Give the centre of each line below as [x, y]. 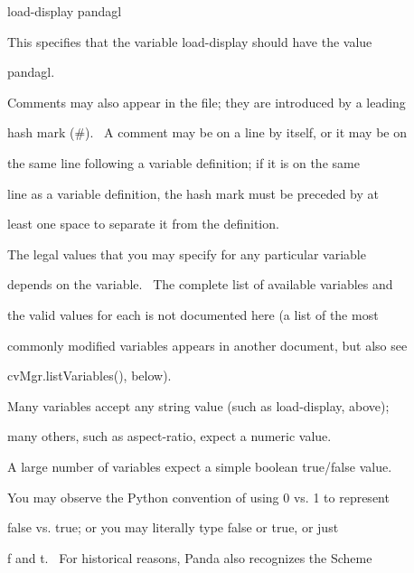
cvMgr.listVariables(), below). [89, 376]
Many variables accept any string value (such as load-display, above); [198, 405]
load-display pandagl [65, 11]
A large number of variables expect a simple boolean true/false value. [200, 466]
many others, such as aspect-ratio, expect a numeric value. [169, 436]
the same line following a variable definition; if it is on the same [183, 162]
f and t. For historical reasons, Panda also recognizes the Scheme [190, 557]
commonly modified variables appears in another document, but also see [207, 345]
